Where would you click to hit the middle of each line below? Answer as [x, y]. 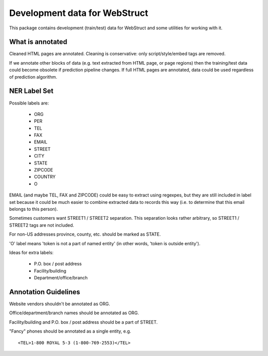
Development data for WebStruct [79, 13]
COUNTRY [45, 177]
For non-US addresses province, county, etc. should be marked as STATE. [85, 234]
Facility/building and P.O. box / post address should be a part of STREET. [84, 322]
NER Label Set [31, 91]
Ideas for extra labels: [32, 252]
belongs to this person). [33, 209]
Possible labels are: [29, 103]
